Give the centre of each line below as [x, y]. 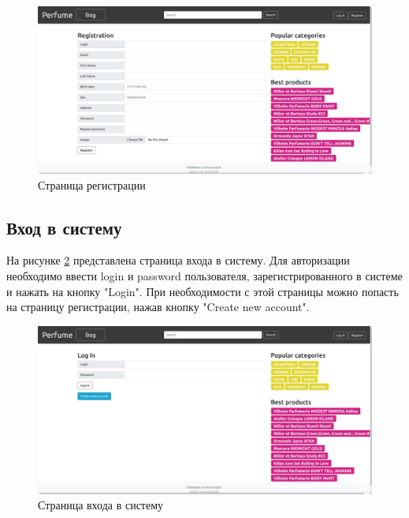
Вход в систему [64, 227]
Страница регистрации [92, 184]
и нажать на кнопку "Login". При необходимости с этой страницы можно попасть [203, 291]
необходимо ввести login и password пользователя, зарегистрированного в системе [204, 275]
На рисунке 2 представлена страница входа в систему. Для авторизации [178, 260]
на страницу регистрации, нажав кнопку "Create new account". [158, 307]
